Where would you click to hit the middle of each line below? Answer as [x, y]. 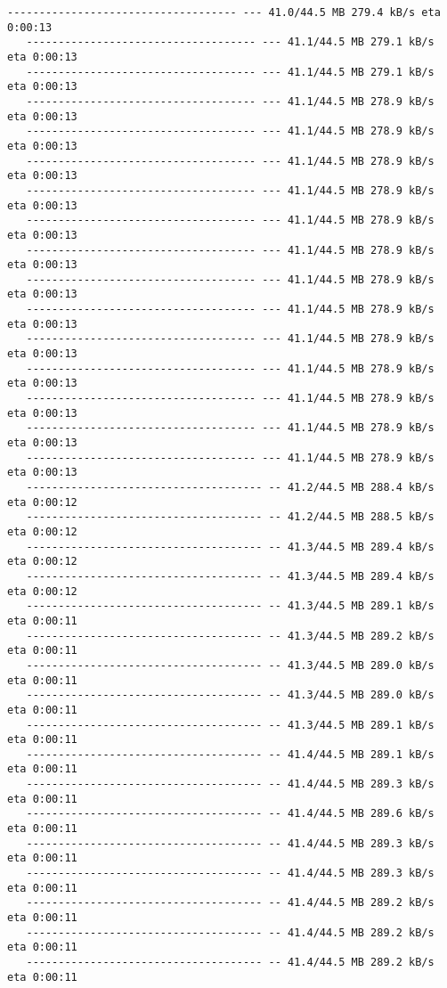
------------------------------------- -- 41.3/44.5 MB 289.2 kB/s [230, 636]
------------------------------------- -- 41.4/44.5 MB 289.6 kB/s [230, 814]
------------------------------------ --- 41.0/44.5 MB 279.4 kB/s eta [224, 12]
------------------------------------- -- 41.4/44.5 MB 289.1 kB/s [230, 754]
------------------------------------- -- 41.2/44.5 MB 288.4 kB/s [230, 487]
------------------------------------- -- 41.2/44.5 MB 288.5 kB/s [230, 517]
